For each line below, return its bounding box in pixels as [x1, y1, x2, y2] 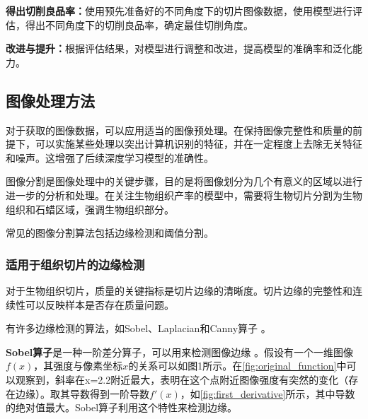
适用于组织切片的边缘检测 [6, 255, 145, 273]
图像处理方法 [6, 89, 95, 111]
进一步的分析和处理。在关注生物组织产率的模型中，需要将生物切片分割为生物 [6, 187, 362, 202]
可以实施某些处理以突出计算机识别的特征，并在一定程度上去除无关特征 [35, 136, 362, 151]
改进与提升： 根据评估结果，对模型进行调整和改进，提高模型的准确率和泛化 [6, 41, 352, 56]
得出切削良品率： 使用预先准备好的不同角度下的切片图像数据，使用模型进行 [6, 4, 352, 18]
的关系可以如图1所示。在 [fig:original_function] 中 [128, 358, 347, 373]
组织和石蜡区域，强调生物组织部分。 [6, 201, 174, 216]
